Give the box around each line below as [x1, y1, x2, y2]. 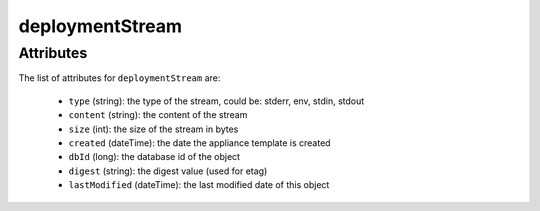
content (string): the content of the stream [68, 109, 248, 121]
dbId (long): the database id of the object [68, 151, 240, 163]
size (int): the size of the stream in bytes [68, 123, 239, 135]
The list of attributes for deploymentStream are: [18, 72, 221, 84]
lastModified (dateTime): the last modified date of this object [68, 179, 330, 191]
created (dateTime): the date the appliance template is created [68, 136, 331, 149]
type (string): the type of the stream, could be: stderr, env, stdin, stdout [68, 95, 365, 107]
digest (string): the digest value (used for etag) [68, 165, 268, 177]
